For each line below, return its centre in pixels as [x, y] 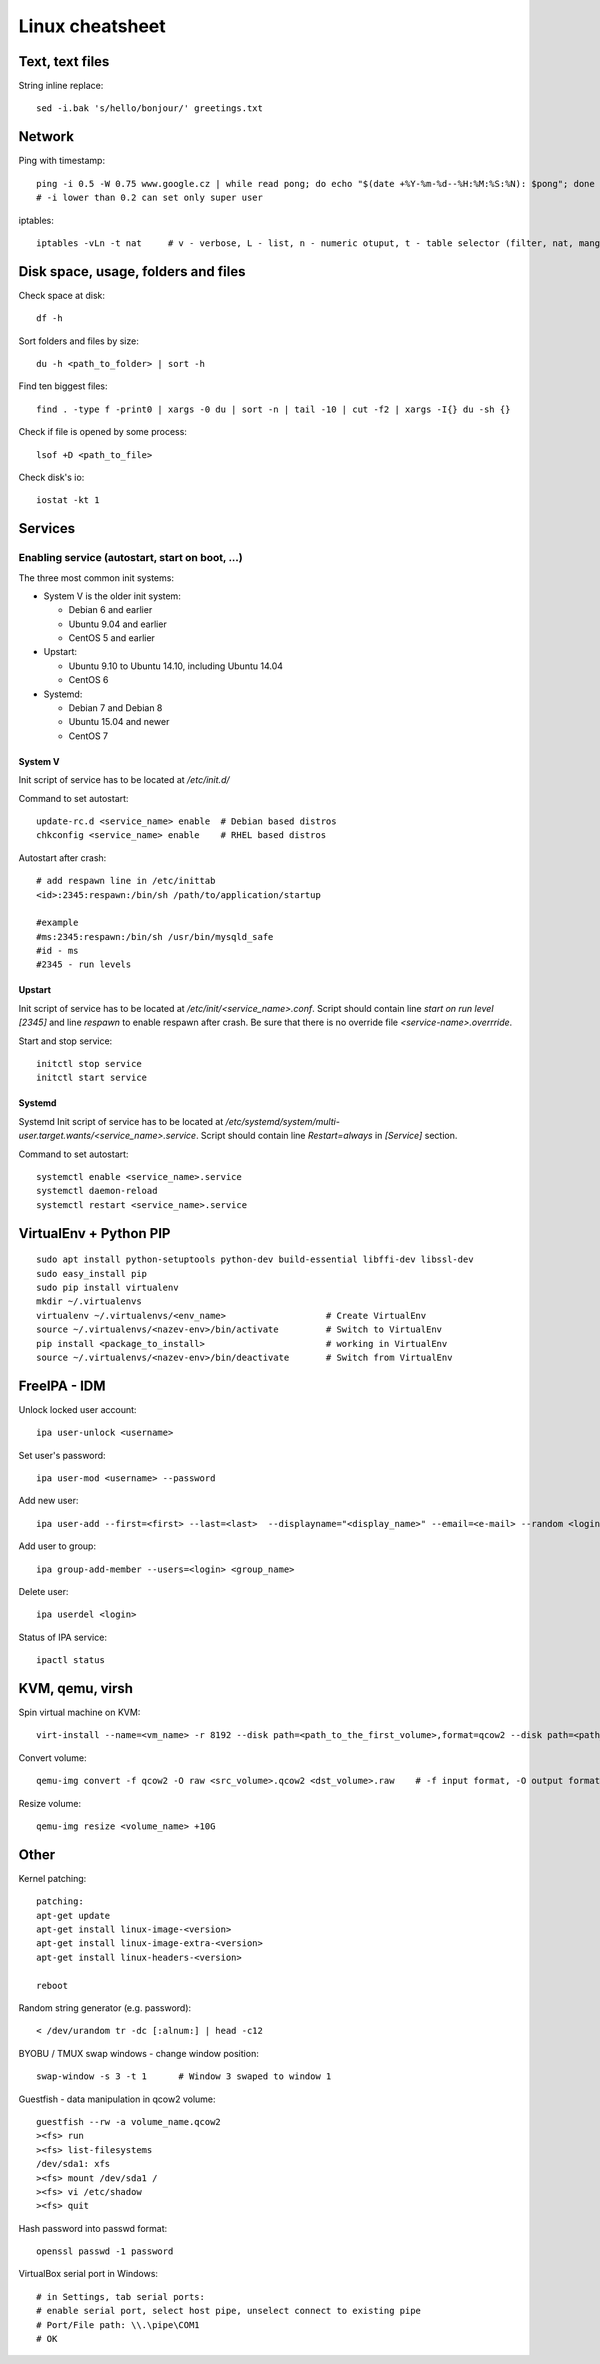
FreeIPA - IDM [62, 1385]
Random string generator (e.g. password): [105, 2008]
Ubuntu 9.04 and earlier [117, 624]
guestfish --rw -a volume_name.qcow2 [129, 2121]
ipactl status [70, 1660]
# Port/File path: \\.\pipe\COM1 [118, 2324]
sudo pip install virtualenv [107, 1287]
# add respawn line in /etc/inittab [126, 881]
